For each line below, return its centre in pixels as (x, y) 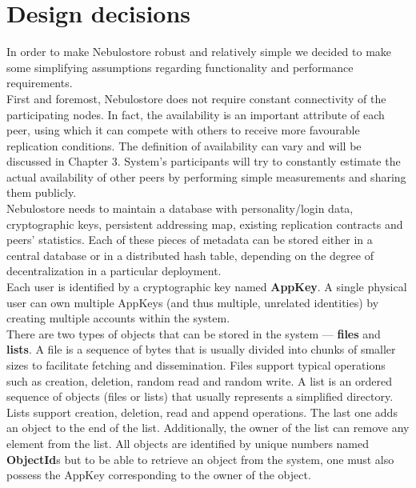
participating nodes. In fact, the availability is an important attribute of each (196, 114)
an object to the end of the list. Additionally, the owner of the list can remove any (208, 428)
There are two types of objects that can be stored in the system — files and (194, 333)
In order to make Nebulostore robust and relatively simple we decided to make (199, 52)
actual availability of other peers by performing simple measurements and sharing (206, 176)
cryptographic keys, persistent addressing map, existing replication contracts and (205, 224)
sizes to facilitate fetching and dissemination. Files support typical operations (196, 365)
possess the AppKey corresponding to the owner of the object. (159, 475)
